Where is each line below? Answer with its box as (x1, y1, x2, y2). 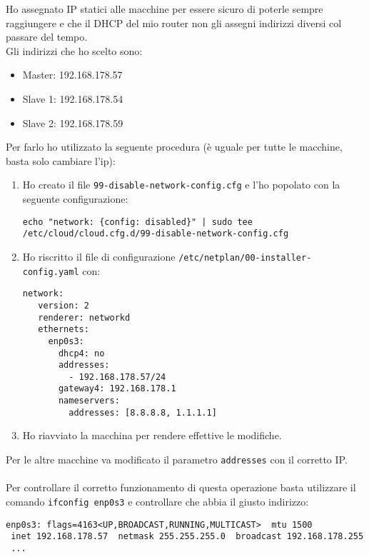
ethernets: (38, 324, 89, 335)
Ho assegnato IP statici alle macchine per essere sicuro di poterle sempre (6, 1, 323, 16)
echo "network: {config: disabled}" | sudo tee (22, 216, 253, 227)
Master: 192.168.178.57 (22, 67, 123, 82)
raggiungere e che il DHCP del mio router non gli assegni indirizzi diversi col (6, 15, 342, 30)
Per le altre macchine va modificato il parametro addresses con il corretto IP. (6, 452, 348, 467)
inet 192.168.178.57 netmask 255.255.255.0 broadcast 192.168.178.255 (11, 531, 364, 542)
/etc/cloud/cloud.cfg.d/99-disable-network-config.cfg (22, 229, 289, 239)
